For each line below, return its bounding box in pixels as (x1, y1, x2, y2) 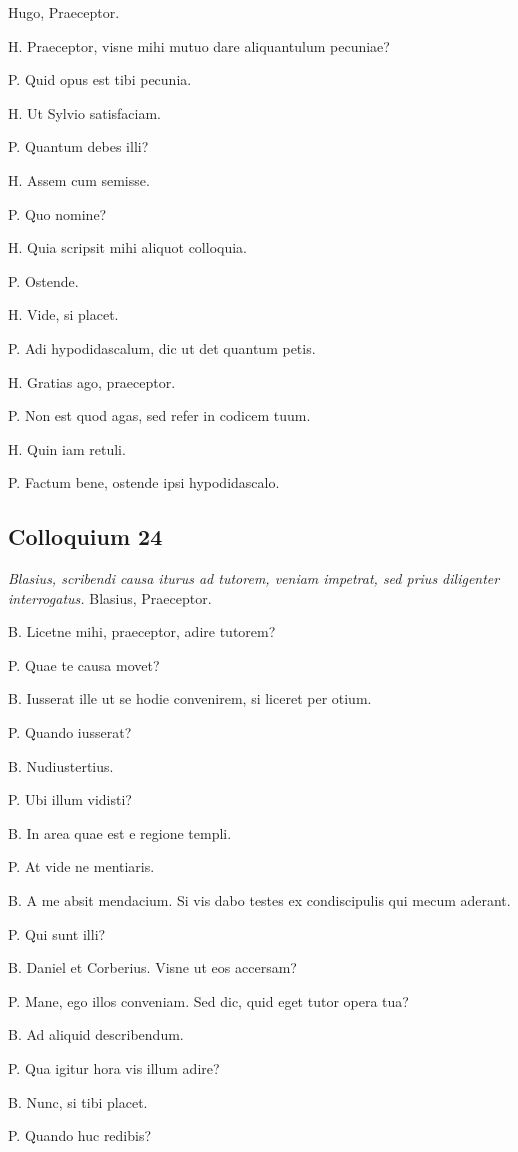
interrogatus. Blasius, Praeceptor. (8, 587, 212, 608)
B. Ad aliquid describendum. (8, 1024, 184, 1045)
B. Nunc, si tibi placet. (8, 1091, 148, 1112)
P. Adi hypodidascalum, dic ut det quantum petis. (8, 337, 316, 358)
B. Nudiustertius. (8, 755, 114, 776)
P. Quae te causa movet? (8, 654, 160, 675)
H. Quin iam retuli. (8, 438, 126, 459)
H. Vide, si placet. (8, 304, 119, 325)
